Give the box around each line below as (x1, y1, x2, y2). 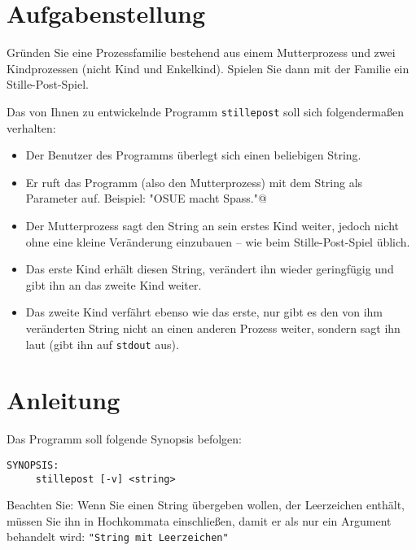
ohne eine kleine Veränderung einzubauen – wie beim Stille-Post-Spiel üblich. (25, 233, 410, 250)
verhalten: (7, 119, 56, 136)
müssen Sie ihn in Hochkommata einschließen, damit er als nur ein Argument (7, 512, 392, 529)
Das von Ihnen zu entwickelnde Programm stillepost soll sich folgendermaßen (7, 103, 405, 120)
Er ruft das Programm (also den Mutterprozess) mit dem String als (25, 173, 363, 190)
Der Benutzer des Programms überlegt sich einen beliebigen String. (25, 146, 361, 164)
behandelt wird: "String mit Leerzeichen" (7, 528, 229, 545)
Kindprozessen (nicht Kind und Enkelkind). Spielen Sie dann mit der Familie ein (7, 59, 409, 76)
